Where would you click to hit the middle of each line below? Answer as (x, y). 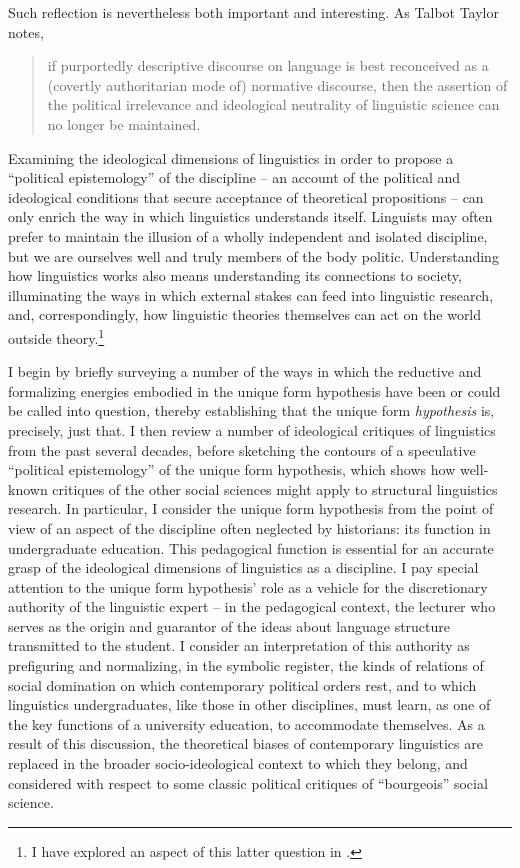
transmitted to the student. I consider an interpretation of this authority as (239, 645)
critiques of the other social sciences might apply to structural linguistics (275, 488)
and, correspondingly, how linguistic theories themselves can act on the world (245, 314)
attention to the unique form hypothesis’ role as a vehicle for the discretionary (248, 586)
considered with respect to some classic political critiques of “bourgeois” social (248, 782)
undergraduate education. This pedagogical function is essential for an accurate (251, 547)
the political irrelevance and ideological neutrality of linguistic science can (273, 104)
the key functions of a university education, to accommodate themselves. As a (246, 723)
